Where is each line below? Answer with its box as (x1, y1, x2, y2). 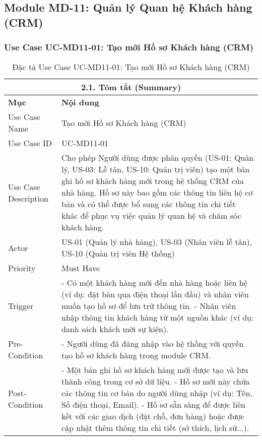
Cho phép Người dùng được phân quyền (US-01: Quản (61, 152, 254, 164)
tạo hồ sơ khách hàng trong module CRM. (61, 349, 211, 361)
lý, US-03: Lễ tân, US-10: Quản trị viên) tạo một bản (61, 163, 250, 175)
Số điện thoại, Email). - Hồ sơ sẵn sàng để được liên (61, 399, 245, 411)
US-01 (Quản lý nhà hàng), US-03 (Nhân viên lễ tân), (61, 236, 252, 248)
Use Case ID (8, 137, 52, 149)
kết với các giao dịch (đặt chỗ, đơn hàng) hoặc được (61, 410, 245, 422)
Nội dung (61, 96, 99, 108)
